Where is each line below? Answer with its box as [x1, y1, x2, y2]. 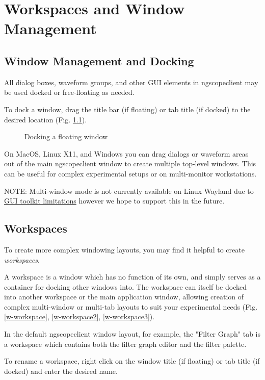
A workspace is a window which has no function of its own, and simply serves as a [4, 271, 261, 282]
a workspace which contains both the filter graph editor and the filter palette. [4, 338, 247, 349]
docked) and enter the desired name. [4, 365, 118, 376]
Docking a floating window [24, 131, 108, 142]
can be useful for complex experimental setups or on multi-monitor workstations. [4, 168, 257, 179]
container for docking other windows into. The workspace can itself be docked [4, 281, 247, 292]
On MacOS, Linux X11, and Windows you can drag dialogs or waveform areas [4, 148, 249, 159]
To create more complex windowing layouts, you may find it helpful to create [4, 244, 245, 255]
